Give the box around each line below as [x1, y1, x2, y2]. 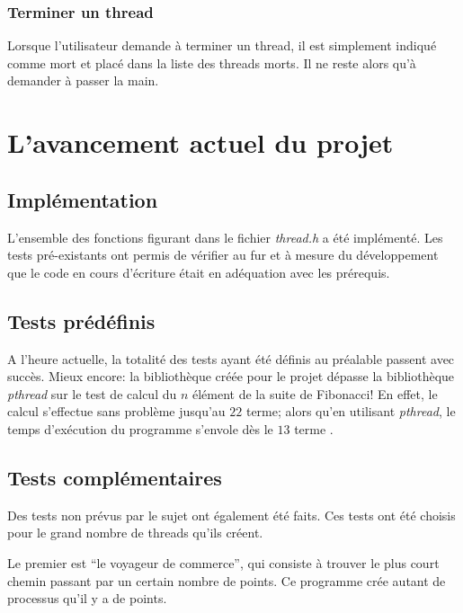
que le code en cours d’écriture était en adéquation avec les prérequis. [7, 262, 390, 281]
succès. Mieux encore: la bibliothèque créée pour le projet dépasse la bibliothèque [7, 367, 455, 386]
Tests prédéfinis [7, 306, 156, 334]
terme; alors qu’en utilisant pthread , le [245, 402, 456, 421]
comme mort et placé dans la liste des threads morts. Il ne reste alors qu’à [7, 53, 416, 72]
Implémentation [7, 185, 158, 213]
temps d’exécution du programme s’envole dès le [7, 419, 273, 438]
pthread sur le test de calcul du [7, 384, 177, 403]
